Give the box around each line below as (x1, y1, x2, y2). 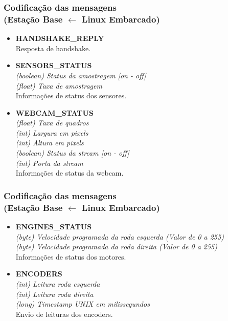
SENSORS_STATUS (15, 60, 92, 71)
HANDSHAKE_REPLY (15, 33, 104, 44)
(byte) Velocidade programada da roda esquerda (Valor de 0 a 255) (15, 231, 224, 242)
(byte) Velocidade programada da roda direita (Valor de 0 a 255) (15, 241, 217, 252)
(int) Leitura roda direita (15, 288, 94, 299)
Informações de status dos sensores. (15, 90, 127, 101)
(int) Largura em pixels (15, 127, 88, 138)
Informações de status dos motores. (15, 251, 126, 262)
